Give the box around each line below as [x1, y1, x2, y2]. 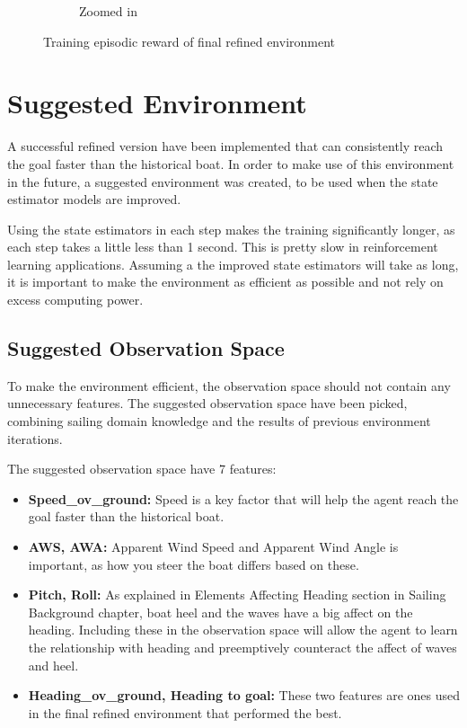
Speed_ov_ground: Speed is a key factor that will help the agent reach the [28, 489, 459, 508]
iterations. [7, 429, 63, 448]
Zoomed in [79, 2, 137, 20]
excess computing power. [7, 290, 144, 309]
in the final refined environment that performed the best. [28, 703, 342, 722]
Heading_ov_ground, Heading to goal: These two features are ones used [28, 686, 461, 705]
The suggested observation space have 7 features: [7, 459, 277, 478]
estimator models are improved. [7, 190, 181, 209]
